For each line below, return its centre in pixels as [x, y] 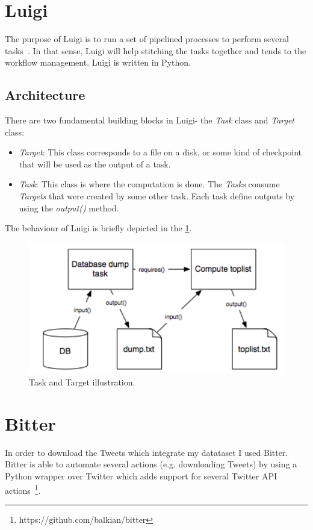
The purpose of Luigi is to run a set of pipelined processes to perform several [147, 39]
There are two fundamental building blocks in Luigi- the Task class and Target [150, 120]
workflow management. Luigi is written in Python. [98, 62]
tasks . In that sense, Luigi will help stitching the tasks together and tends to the [156, 50]
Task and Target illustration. [82, 382]
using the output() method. [69, 207]
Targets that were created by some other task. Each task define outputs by [157, 196]
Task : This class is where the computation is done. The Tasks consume [149, 184]
